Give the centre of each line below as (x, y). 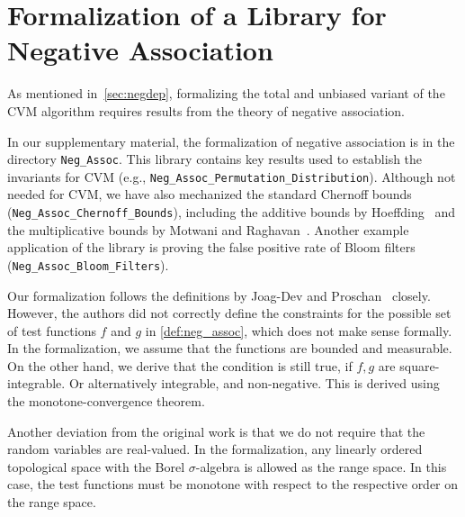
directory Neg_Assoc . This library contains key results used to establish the (215, 159)
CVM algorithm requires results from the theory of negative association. (206, 110)
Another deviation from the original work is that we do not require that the (216, 431)
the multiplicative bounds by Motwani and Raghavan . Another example (208, 229)
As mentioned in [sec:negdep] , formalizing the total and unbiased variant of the (226, 93)
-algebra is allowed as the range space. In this (321, 466)
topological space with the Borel (96, 466)
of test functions (52, 330)
